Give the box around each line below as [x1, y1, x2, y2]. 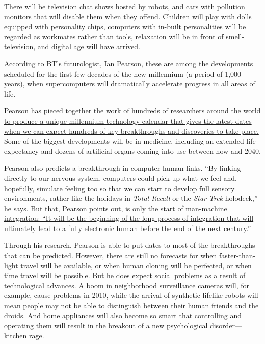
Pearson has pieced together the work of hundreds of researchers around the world [4, 105, 261, 116]
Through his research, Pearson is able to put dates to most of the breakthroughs [4, 240, 255, 250]
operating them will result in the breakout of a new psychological [4, 320, 208, 331]
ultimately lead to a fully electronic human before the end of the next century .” [4, 222, 251, 233]
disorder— [209, 320, 243, 331]
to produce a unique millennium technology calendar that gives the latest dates [4, 115, 252, 126]
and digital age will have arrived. [37, 41, 140, 52]
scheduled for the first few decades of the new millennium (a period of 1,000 [4, 68, 242, 79]
